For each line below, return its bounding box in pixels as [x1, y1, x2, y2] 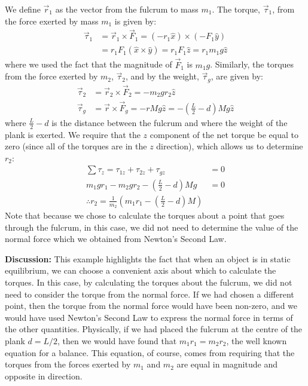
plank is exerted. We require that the [5, 128, 141, 140]
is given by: [114, 14, 157, 27]
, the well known [226, 335, 287, 347]
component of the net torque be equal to [150, 128, 298, 140]
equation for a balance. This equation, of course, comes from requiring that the [5, 346, 295, 359]
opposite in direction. [5, 369, 83, 382]
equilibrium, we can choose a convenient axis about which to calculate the [5, 264, 276, 277]
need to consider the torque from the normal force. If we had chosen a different [5, 287, 294, 300]
